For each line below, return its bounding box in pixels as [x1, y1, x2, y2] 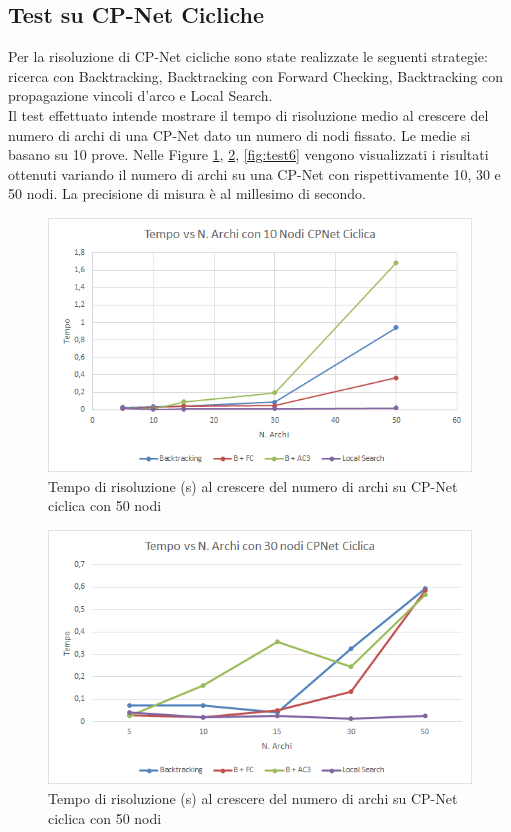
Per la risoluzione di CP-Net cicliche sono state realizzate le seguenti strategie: [8, 46, 488, 67]
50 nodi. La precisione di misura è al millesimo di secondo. [8, 183, 366, 204]
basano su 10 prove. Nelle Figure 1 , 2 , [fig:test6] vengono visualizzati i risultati [8, 144, 489, 165]
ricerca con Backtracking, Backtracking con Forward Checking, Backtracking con [8, 65, 503, 86]
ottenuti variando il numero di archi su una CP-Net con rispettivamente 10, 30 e [8, 163, 501, 184]
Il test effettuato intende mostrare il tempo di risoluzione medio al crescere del [8, 104, 489, 125]
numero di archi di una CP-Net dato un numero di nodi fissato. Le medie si [8, 124, 471, 145]
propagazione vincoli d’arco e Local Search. [8, 85, 273, 106]
